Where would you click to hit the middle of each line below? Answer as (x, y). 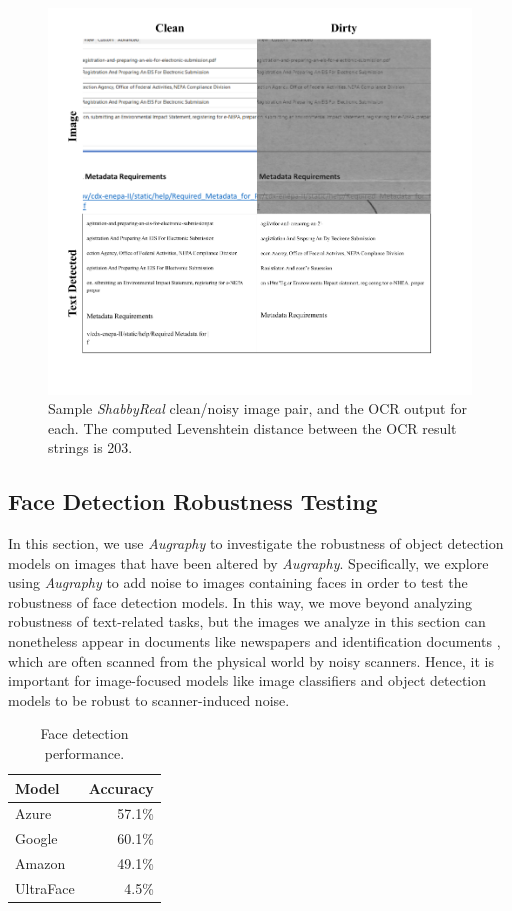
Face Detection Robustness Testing (193, 501)
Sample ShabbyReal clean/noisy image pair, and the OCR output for (257, 408)
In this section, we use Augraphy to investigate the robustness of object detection (256, 543)
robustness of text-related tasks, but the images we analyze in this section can (247, 621)
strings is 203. (90, 447)
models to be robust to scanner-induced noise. (149, 699)
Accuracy (121, 787)
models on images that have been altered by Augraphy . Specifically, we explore (248, 562)
